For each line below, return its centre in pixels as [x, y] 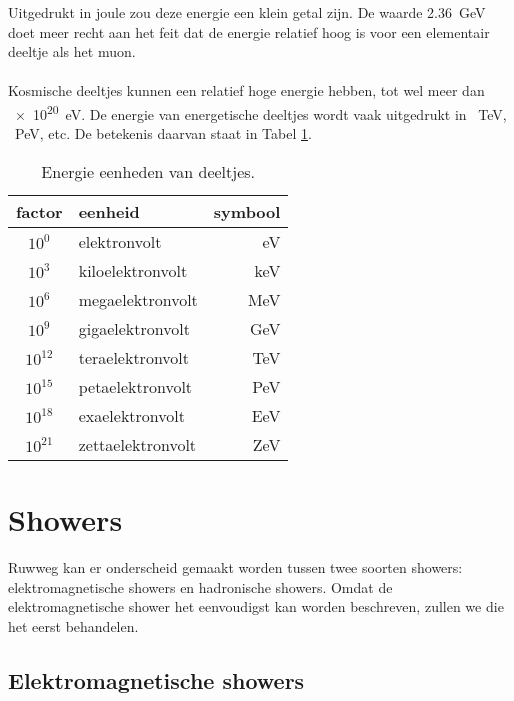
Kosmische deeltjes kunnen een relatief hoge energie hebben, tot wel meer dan [246, 90]
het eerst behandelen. [73, 625]
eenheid [109, 211]
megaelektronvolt [138, 299]
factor [39, 211]
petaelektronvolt [135, 386]
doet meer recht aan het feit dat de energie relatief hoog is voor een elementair [249, 31]
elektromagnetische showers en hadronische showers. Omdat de [200, 586]
